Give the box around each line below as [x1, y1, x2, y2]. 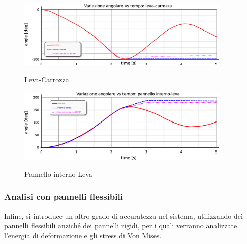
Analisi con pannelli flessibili [4, 190, 123, 203]
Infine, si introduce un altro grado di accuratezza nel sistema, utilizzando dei [4, 210, 243, 221]
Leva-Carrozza [24, 74, 69, 84]
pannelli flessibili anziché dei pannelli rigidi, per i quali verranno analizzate [4, 220, 237, 231]
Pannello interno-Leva [24, 168, 92, 179]
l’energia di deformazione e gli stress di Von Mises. [4, 230, 162, 240]
